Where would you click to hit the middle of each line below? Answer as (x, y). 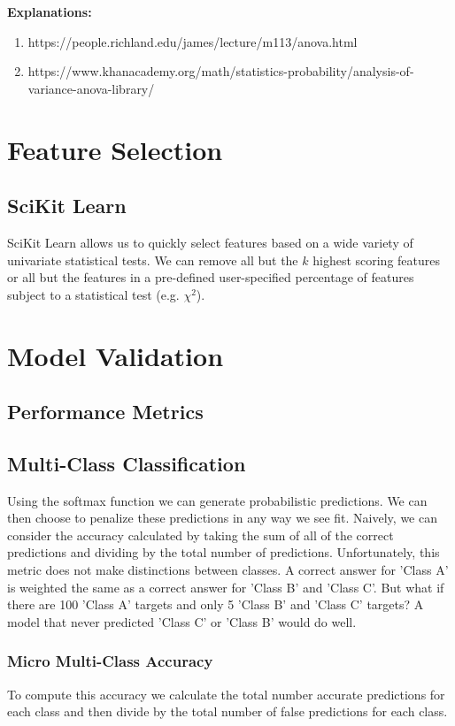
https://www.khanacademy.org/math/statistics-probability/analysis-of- (221, 71)
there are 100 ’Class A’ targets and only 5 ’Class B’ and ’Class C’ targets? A (216, 604)
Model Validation (116, 355)
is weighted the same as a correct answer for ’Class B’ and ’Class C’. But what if (226, 587)
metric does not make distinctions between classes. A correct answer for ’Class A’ (228, 570)
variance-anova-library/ (91, 88)
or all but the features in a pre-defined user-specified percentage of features (211, 277)
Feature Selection (115, 149)
